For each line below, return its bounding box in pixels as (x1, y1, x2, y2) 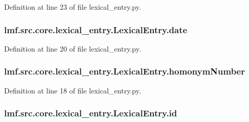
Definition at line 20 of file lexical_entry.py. (4, 43, 141, 54)
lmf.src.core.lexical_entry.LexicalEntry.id (4, 107, 177, 119)
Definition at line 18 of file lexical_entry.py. (4, 85, 141, 95)
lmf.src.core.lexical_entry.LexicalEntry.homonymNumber (4, 65, 245, 78)
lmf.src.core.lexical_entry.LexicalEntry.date (4, 23, 188, 36)
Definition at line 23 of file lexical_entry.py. (4, 2, 141, 12)
